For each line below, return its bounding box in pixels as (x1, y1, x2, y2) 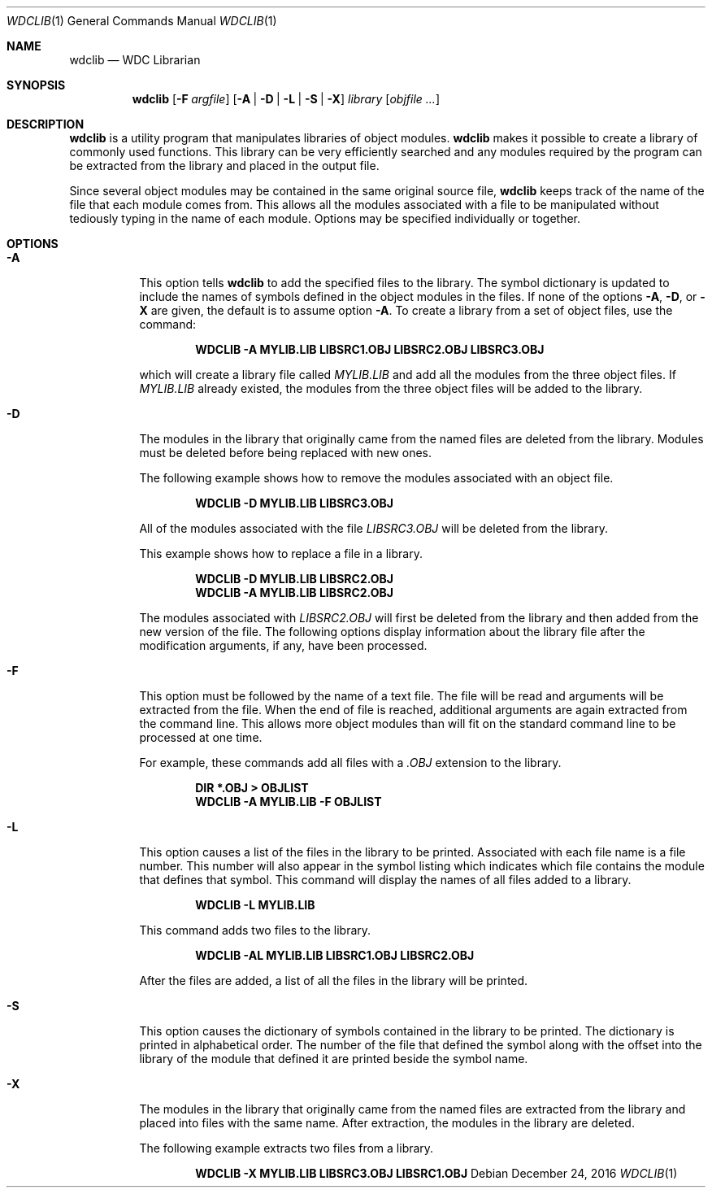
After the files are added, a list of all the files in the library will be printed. (139, 974, 528, 987)
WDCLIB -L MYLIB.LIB (195, 898, 315, 912)
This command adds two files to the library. (139, 923, 371, 937)
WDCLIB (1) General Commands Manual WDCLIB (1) (7, 14, 277, 28)
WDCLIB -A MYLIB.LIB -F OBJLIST (195, 795, 382, 808)
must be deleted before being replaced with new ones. (139, 446, 432, 460)
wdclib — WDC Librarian (69, 53, 201, 67)
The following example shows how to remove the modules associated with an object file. (139, 471, 614, 485)
